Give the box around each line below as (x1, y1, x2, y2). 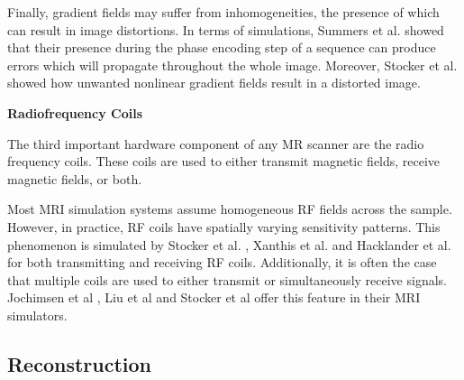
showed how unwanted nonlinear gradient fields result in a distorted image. (7, 73, 421, 92)
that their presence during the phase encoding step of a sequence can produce (7, 38, 436, 57)
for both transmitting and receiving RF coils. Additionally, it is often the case (7, 253, 437, 272)
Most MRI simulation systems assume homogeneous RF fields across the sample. (7, 199, 452, 218)
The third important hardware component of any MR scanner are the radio (7, 134, 424, 153)
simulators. (7, 305, 68, 324)
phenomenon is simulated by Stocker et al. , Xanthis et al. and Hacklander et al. (7, 235, 451, 254)
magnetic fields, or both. (7, 169, 142, 188)
